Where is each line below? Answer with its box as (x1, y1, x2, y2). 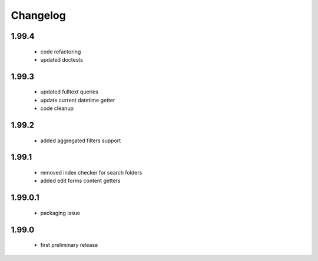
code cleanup (40, 105, 74, 112)
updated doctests (40, 56, 84, 63)
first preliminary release (40, 242, 98, 249)
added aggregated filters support (40, 137, 121, 144)
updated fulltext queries (40, 88, 98, 95)
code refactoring (40, 48, 81, 55)
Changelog (11, 9, 66, 22)
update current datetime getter (40, 96, 115, 103)
